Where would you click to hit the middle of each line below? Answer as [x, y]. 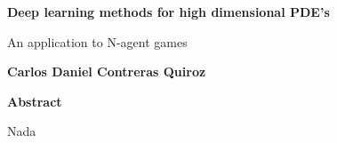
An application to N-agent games [97, 41]
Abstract [35, 101]
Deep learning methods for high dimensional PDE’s [168, 12]
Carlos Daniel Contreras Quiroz [107, 71]
